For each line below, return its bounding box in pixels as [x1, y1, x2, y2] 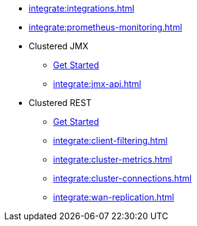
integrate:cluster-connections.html [53, 173, 192, 183]
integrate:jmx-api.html [53, 79, 141, 89]
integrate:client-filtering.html [53, 135, 168, 146]
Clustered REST [29, 97, 91, 108]
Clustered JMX [29, 41, 88, 51]
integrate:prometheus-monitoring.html [29, 22, 182, 32]
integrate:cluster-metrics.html [53, 154, 173, 164]
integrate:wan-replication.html [53, 192, 174, 202]
